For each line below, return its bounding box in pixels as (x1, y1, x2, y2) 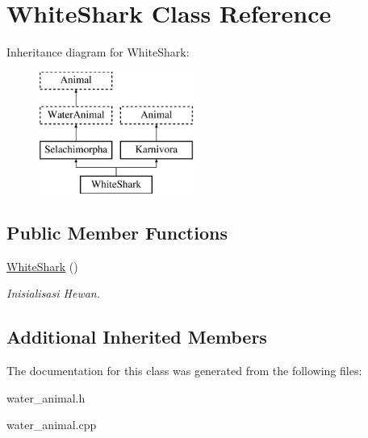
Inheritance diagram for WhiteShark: (6, 44, 190, 60)
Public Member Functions (6, 219, 228, 244)
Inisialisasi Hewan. (6, 285, 101, 302)
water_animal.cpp (6, 416, 97, 433)
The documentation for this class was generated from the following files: (6, 362, 362, 379)
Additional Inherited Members (6, 324, 267, 349)
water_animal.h (6, 389, 86, 406)
